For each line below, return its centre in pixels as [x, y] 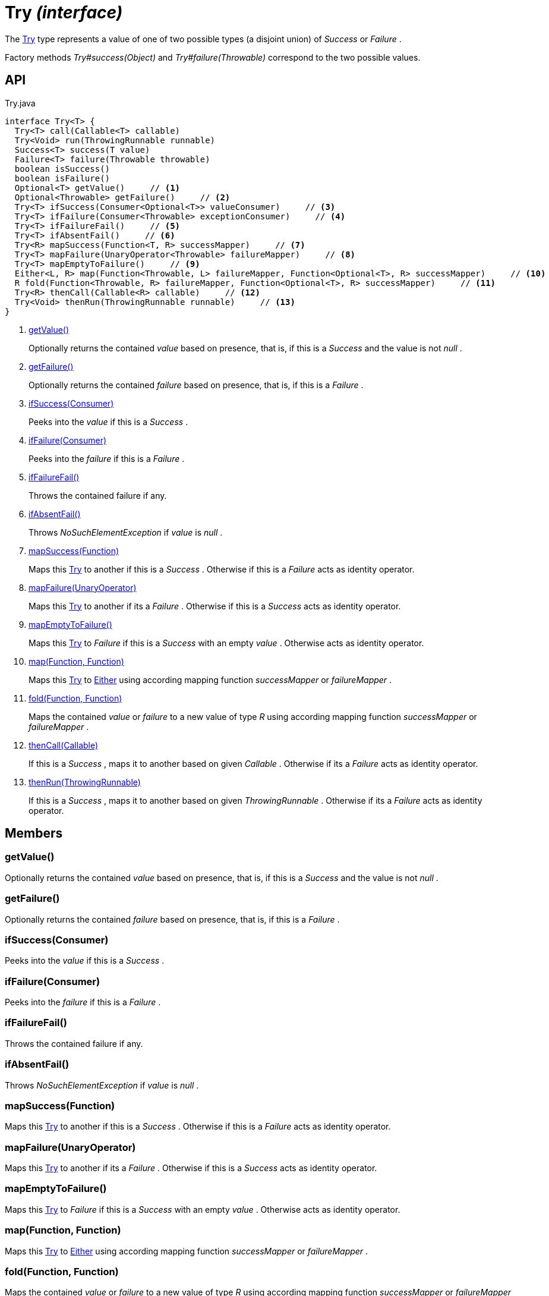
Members [34, 833]
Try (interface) [64, 12]
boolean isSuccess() [62, 169]
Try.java [20, 103]
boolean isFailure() [62, 178]
